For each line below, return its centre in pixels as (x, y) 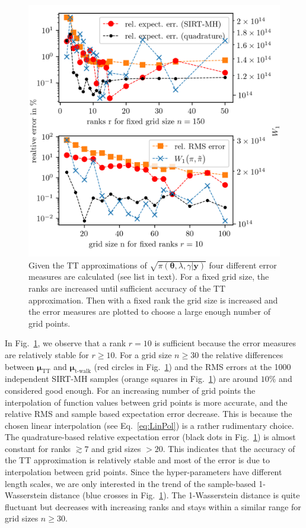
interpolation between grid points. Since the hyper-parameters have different (144, 472)
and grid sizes (116, 448)
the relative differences (242, 354)
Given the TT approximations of (88, 265)
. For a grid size (143, 354)
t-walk (83, 372)
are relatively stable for (47, 354)
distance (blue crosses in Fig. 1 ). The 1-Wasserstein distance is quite (175, 495)
